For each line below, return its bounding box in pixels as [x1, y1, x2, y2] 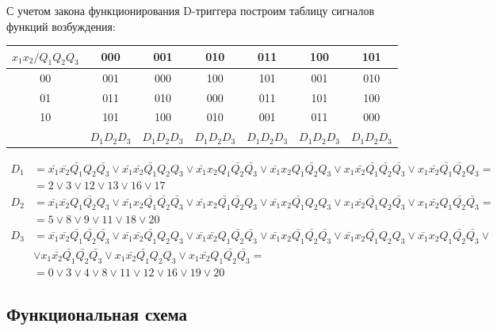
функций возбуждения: [6, 17, 116, 34]
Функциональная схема [6, 302, 188, 326]
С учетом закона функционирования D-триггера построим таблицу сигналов [6, 2, 375, 18]
